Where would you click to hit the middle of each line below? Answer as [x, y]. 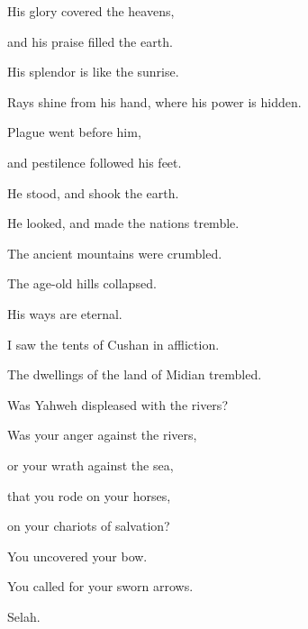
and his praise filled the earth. [90, 41]
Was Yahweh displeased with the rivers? [118, 404]
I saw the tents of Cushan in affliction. [113, 344]
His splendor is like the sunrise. [93, 72]
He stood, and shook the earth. [93, 192]
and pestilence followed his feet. [95, 162]
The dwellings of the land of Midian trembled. [135, 374]
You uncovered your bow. [77, 556]
